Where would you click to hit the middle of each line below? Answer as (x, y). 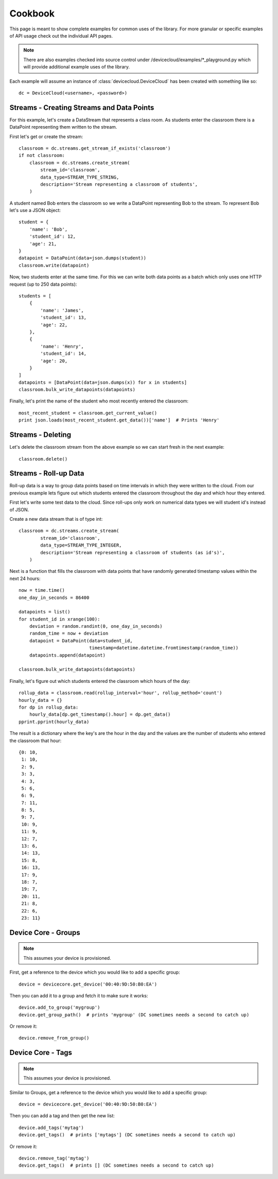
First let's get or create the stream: (46, 136)
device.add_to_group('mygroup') (59, 1008)
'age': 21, (43, 244)
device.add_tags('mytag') (51, 1128)
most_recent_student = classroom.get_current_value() (88, 413)
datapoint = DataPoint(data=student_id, (81, 640)
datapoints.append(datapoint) (67, 655)
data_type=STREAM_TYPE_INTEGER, (81, 545)
